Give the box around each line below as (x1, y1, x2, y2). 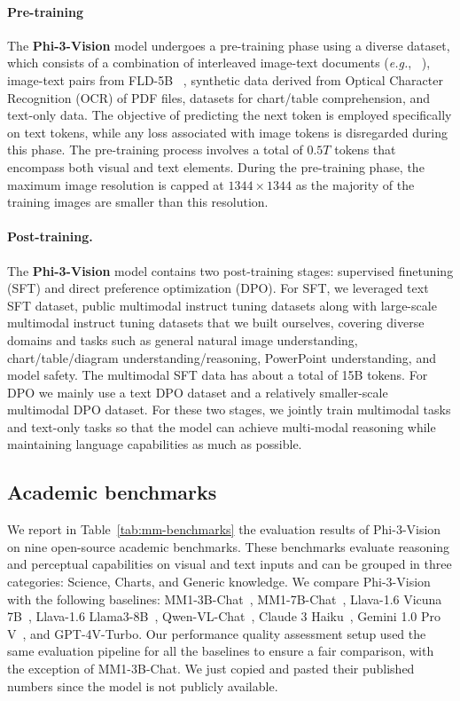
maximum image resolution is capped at (7, 175, 224, 193)
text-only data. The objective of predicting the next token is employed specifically (7, 106, 452, 124)
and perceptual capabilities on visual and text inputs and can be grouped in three (7, 555, 452, 573)
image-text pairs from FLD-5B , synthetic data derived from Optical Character (7, 70, 443, 89)
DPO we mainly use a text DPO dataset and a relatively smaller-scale (7, 382, 388, 401)
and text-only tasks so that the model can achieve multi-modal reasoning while (7, 417, 436, 436)
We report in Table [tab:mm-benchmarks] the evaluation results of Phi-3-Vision (7, 520, 441, 539)
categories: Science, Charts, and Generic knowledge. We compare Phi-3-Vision (7, 572, 431, 591)
